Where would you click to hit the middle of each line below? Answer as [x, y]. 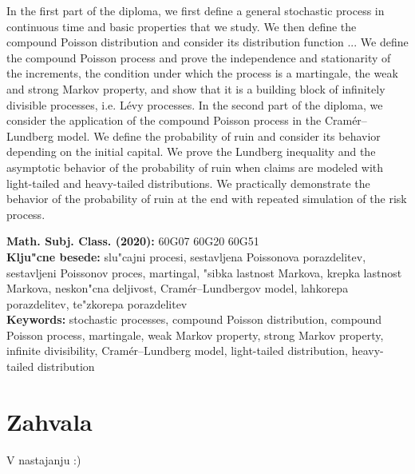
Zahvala [49, 421]
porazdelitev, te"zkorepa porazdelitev [97, 303]
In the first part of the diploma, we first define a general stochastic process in [196, 10]
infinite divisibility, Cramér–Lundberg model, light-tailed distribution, [178, 351]
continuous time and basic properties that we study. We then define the [182, 26]
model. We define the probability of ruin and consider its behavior [219, 135]
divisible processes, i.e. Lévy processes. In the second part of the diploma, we [195, 104]
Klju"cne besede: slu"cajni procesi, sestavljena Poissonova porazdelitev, [186, 256]
